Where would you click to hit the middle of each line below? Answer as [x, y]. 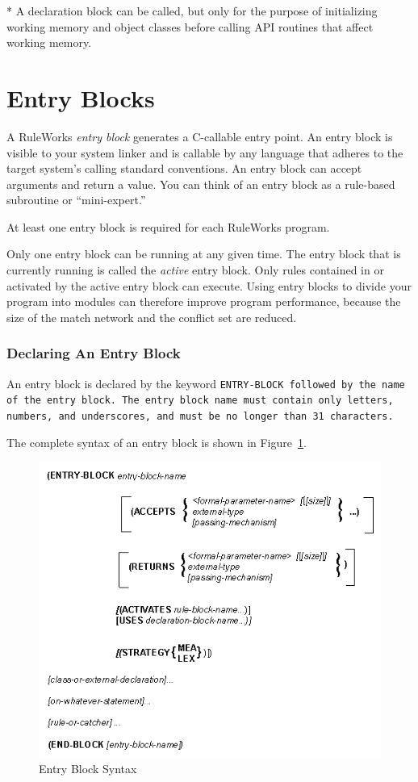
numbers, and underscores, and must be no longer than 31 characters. [200, 416]
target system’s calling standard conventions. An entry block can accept [184, 168]
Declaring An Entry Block [94, 353]
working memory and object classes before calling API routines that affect [190, 26]
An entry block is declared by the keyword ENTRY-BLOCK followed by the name [206, 383]
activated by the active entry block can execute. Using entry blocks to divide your [209, 285]
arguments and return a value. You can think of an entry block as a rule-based [201, 184]
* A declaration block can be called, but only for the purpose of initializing [192, 10]
